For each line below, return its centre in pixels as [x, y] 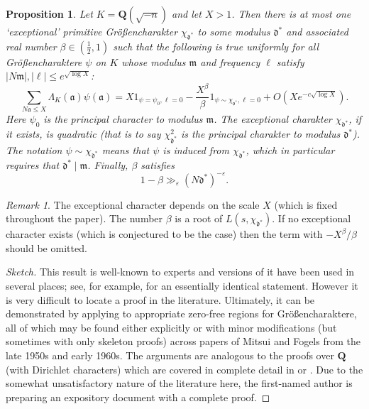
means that [126, 149]
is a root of [199, 218]
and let [187, 13]
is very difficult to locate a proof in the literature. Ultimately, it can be [160, 299]
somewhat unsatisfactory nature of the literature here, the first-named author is [179, 383]
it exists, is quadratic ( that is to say [83, 134]
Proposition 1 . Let [49, 13]
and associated [317, 31]
